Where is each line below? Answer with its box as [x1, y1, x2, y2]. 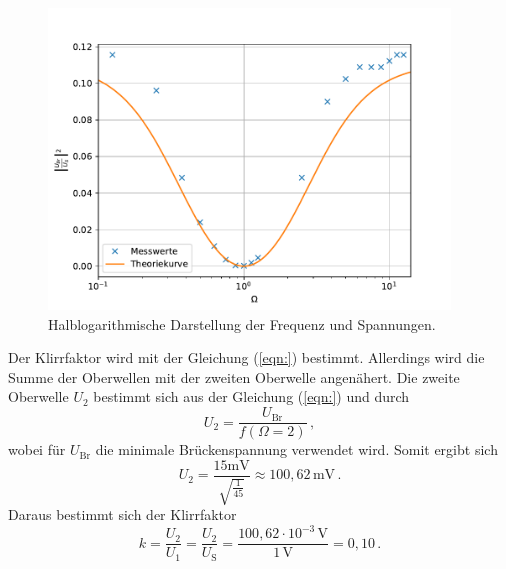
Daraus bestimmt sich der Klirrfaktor [8, 504, 237, 525]
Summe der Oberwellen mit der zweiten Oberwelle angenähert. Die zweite [8, 366, 460, 387]
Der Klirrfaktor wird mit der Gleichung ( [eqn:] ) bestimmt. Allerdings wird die [8, 347, 485, 368]
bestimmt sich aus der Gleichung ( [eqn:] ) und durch [93, 386, 410, 407]
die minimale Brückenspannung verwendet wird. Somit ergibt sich [95, 439, 498, 460]
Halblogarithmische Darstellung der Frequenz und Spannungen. [48, 313, 436, 334]
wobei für [8, 439, 66, 460]
